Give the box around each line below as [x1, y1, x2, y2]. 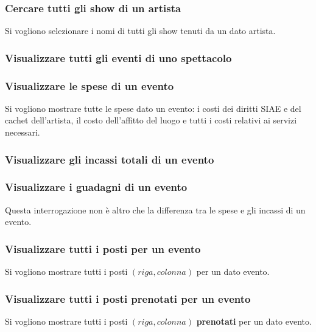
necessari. [5, 126, 40, 139]
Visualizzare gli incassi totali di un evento [5, 151, 214, 167]
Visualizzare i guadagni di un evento [5, 179, 188, 195]
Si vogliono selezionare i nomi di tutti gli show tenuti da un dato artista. [5, 24, 276, 37]
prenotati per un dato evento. [196, 314, 312, 327]
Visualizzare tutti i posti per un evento [5, 241, 201, 256]
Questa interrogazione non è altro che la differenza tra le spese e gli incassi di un [5, 203, 306, 216]
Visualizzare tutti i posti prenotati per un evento [5, 291, 251, 306]
